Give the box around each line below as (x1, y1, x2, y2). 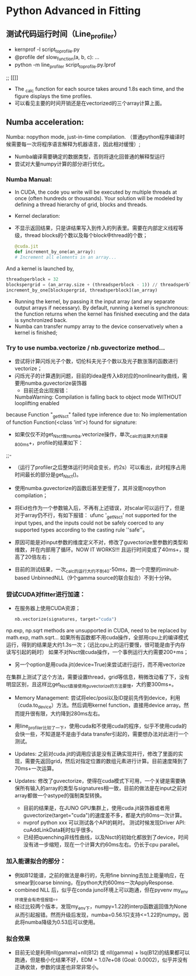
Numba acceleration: (6, 117, 85, 127)
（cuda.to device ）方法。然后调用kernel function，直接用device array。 (14, 701, 184, 710)
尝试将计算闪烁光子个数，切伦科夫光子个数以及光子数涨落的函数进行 (14, 358, 178, 365)
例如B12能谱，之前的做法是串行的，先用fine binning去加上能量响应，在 (14, 871, 185, 879)
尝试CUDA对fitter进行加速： (6, 590, 86, 598)
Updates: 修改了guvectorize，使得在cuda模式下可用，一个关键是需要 (14, 778, 181, 785)
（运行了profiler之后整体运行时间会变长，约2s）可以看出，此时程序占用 (14, 464, 187, 471)
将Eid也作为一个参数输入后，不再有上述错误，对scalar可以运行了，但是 (14, 505, 185, 512)
